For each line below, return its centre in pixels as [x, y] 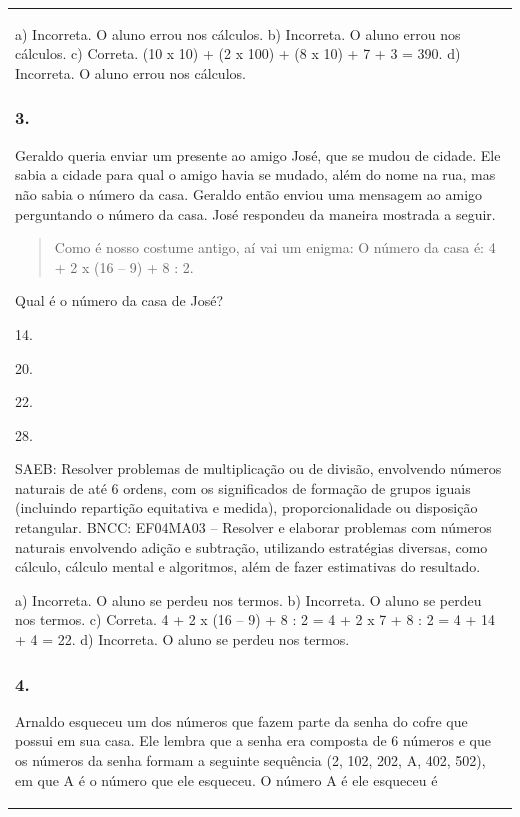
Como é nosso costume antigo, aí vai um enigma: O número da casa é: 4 [275, 247]
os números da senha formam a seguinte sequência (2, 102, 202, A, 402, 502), [250, 760]
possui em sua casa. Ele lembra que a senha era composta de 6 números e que [253, 740]
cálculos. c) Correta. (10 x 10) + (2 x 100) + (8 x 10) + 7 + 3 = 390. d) [238, 53]
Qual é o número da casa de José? [119, 300]
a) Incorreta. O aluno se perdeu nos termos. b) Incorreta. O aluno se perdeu [248, 599]
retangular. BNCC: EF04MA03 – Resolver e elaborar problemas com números [253, 527]
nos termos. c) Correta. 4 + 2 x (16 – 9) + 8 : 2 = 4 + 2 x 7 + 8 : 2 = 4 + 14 [255, 619]
